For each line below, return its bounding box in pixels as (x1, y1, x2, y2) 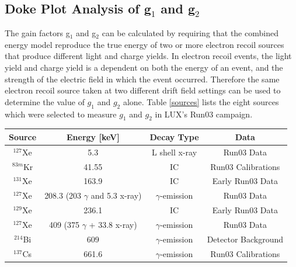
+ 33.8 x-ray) (89, 218, 137, 230)
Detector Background (207, 233, 283, 245)
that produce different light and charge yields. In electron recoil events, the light (5, 50, 292, 62)
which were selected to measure (5, 108, 117, 120)
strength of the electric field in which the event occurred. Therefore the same (5, 72, 280, 85)
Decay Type (149, 130, 199, 143)
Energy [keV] (66, 130, 120, 143)
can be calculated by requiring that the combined (102, 27, 278, 39)
